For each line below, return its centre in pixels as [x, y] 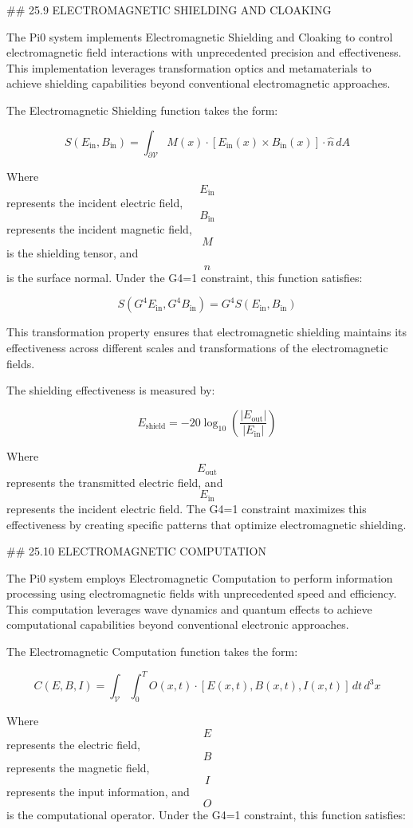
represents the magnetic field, [78, 768]
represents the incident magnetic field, [99, 229]
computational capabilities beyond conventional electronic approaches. [178, 624]
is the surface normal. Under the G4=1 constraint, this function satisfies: [185, 277]
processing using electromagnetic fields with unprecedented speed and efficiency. [202, 593]
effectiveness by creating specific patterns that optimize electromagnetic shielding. [206, 524]
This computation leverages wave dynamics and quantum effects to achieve [189, 608]
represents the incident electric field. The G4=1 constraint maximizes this [187, 508]
